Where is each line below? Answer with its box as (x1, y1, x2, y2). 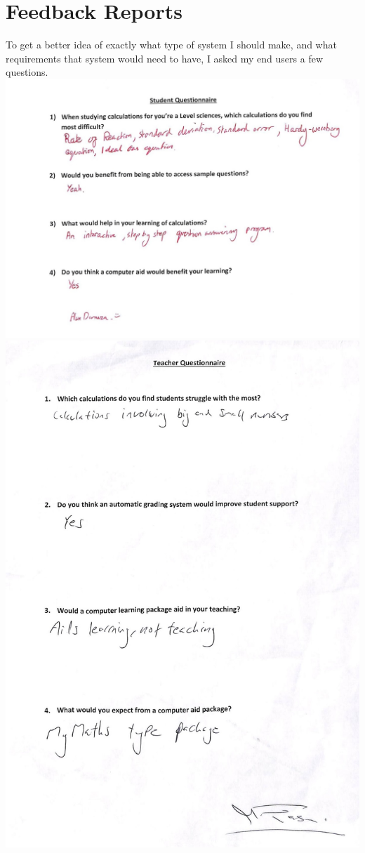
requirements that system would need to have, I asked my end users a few (6, 51, 324, 65)
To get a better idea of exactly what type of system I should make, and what (6, 37, 337, 52)
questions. (6, 65, 48, 79)
